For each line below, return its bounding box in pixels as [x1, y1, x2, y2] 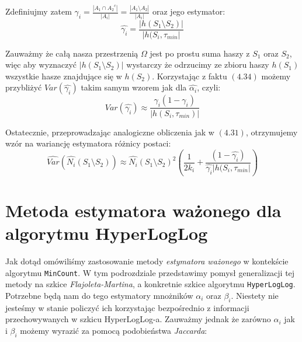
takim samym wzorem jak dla [81, 81, 187, 93]
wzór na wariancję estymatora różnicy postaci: [5, 137, 171, 149]
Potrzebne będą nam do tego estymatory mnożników [5, 289, 193, 301]
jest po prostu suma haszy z [150, 47, 250, 59]
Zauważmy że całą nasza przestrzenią [5, 47, 138, 59]
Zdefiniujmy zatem [5, 5, 72, 18]
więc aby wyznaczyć [5, 58, 77, 71]
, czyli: [197, 81, 221, 93]
